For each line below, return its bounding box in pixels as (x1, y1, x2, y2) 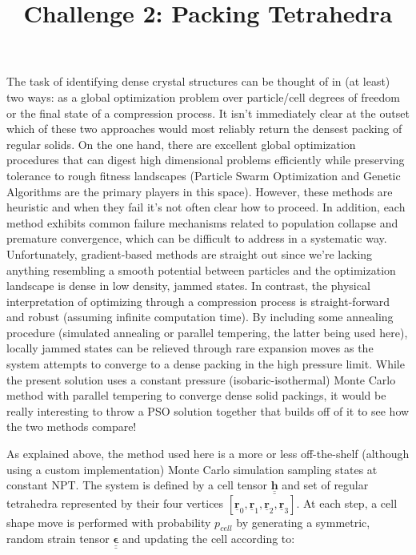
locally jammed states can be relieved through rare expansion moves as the (6, 340, 374, 356)
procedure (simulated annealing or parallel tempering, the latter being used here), (6, 324, 408, 340)
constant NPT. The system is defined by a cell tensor (6, 477, 268, 493)
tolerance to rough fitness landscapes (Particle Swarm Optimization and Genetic (6, 167, 401, 183)
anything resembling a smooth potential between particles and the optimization (6, 261, 396, 278)
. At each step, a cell (296, 494, 398, 511)
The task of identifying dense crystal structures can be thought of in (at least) (6, 73, 390, 90)
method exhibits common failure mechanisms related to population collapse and (6, 214, 398, 231)
